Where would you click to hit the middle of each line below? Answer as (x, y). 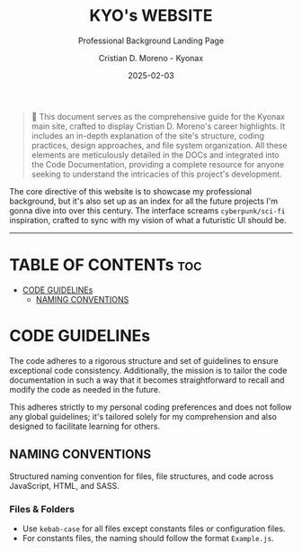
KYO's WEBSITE (151, 16)
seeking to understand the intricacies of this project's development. (156, 174)
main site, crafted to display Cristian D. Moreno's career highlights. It (158, 126)
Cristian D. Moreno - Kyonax (151, 58)
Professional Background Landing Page (151, 41)
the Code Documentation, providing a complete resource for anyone (158, 164)
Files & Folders (42, 509)
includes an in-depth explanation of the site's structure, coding (148, 135)
